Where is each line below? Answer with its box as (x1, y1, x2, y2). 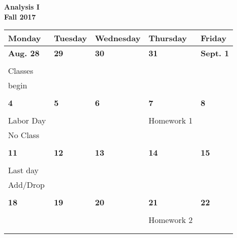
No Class (8, 129, 39, 141)
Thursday (148, 32, 187, 44)
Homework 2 (148, 214, 193, 226)
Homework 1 (148, 114, 193, 127)
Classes (8, 65, 34, 77)
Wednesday (95, 32, 141, 44)
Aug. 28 (8, 47, 40, 59)
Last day (8, 164, 39, 176)
